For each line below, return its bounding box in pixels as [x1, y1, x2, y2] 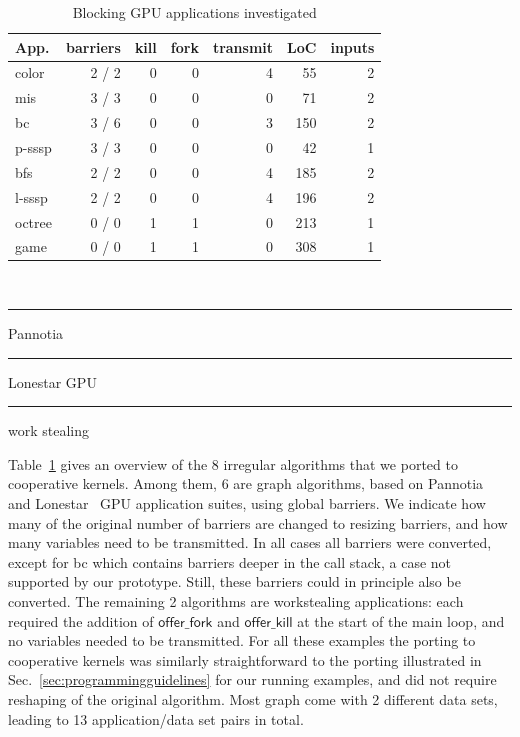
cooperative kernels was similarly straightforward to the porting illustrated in [8, 649, 482, 670]
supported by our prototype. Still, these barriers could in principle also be [8, 571, 461, 592]
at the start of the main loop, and [297, 610, 505, 631]
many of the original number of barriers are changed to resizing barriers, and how [8, 512, 508, 533]
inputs [330, 36, 375, 57]
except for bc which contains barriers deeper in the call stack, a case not [8, 551, 452, 572]
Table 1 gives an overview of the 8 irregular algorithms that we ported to [8, 453, 458, 474]
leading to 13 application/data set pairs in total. [8, 708, 304, 729]
